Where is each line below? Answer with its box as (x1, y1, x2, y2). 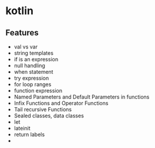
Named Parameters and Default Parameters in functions (14, 93, 150, 100)
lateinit (14, 125, 31, 131)
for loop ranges (14, 81, 52, 88)
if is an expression (14, 56, 59, 63)
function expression (14, 87, 63, 94)
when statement (14, 68, 53, 75)
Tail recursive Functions (14, 106, 72, 113)
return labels (14, 131, 45, 138)
